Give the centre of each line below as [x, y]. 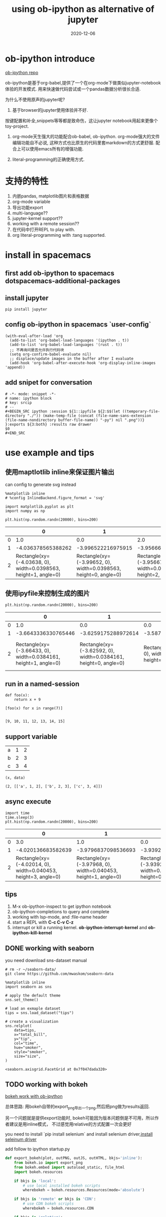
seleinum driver [21, 1140]
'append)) [15, 367]
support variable [31, 736]
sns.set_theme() [22, 1000]
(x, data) [15, 778]
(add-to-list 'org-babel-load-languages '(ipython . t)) [69, 340]
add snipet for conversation [49, 382]
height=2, [148, 574]
